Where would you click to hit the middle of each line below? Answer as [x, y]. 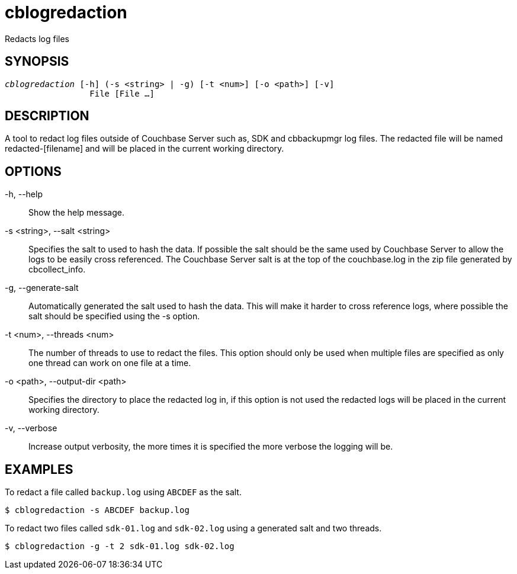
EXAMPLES [39, 469]
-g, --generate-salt [42, 288]
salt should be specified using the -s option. [114, 316]
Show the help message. [76, 213]
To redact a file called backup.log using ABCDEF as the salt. [123, 492]
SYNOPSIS [37, 62]
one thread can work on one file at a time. [110, 363]
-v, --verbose [31, 428]
